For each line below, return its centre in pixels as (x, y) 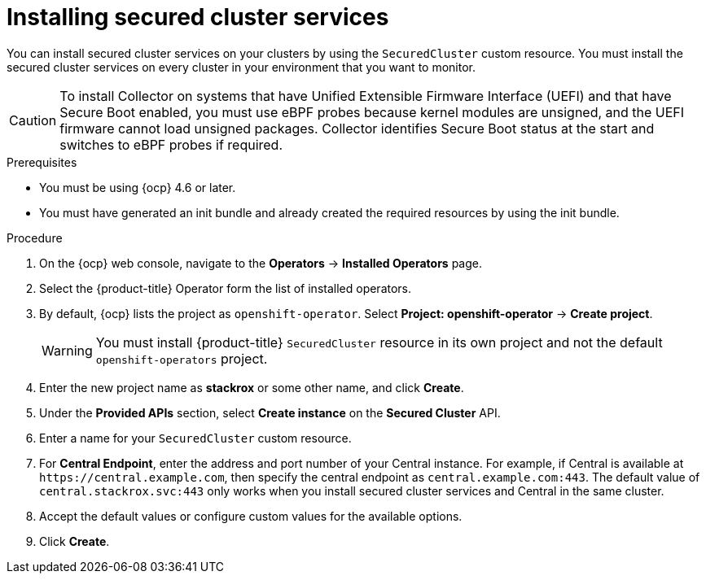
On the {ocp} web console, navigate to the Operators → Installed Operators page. (261, 263)
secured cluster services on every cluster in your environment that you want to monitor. (241, 67)
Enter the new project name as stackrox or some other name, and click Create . (252, 387)
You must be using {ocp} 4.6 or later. (138, 187)
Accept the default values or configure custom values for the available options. (251, 516)
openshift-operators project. (182, 358)
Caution (33, 120)
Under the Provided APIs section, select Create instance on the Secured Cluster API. (270, 412)
